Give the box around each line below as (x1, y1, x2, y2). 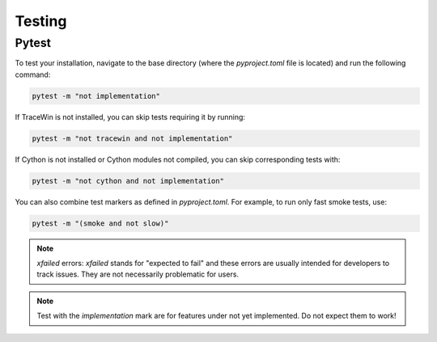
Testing (15, 12, 67, 30)
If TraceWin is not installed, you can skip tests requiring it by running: (15, 112, 246, 121)
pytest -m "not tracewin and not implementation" (32, 133, 233, 143)
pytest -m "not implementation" (32, 91, 161, 100)
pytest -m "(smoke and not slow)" (32, 218, 169, 228)
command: (15, 70, 51, 79)
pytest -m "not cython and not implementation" (32, 176, 224, 185)
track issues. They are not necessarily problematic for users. (36, 269, 239, 279)
